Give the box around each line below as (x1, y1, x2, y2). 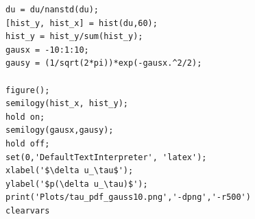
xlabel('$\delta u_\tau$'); (5, 166, 134, 176)
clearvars (5, 205, 50, 216)
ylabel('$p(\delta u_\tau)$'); (5, 179, 148, 189)
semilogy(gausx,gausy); (5, 125, 114, 136)
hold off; (5, 138, 50, 149)
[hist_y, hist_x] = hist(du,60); (5, 18, 158, 28)
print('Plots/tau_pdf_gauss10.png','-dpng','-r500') (5, 192, 251, 203)
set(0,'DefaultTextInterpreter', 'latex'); (5, 152, 207, 162)
